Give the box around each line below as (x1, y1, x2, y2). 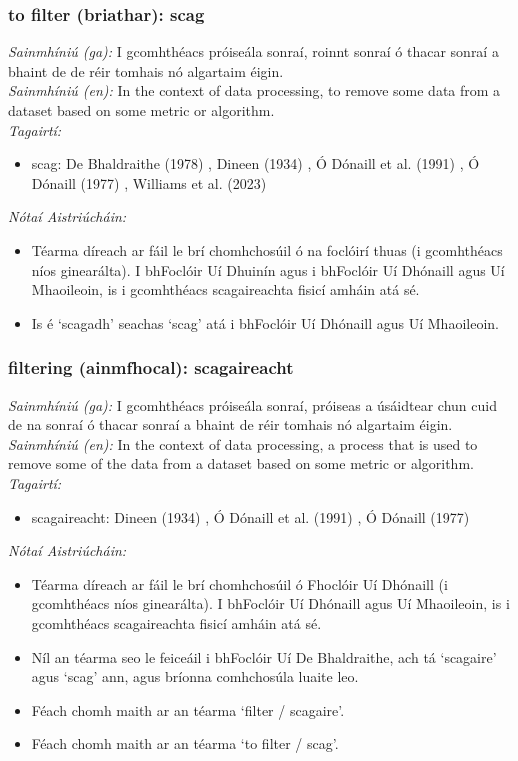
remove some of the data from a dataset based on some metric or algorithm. (8, 453, 474, 474)
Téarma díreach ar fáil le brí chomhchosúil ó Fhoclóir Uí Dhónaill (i (31, 573, 448, 594)
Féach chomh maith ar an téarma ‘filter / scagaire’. (31, 699, 345, 720)
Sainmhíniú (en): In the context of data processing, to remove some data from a (8, 80, 501, 101)
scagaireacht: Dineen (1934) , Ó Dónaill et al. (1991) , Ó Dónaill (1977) (31, 506, 470, 527)
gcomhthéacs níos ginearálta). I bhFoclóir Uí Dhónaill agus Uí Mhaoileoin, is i (31, 593, 510, 614)
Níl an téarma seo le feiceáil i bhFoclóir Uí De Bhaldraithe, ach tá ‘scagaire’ (31, 646, 497, 667)
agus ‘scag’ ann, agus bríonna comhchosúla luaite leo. (31, 666, 359, 687)
